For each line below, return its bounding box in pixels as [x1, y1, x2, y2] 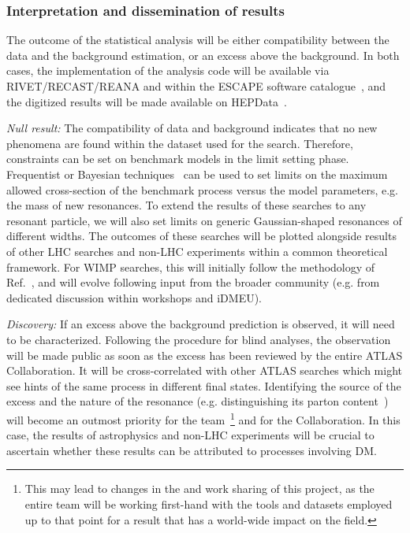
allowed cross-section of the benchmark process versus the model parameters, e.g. [6, 181, 398, 198]
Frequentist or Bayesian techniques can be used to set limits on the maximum [6, 165, 388, 182]
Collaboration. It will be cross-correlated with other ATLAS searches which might [6, 362, 402, 379]
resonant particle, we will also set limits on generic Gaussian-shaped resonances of [6, 212, 402, 228]
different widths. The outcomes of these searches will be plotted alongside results [6, 228, 397, 244]
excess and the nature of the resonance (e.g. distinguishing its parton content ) [6, 393, 389, 409]
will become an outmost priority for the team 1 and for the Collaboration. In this [6, 409, 401, 428]
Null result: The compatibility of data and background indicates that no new [6, 120, 378, 136]
